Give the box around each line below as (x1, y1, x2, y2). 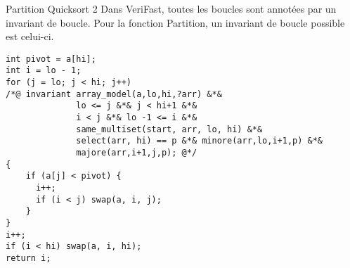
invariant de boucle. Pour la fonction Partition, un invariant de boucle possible (6, 15, 345, 30)
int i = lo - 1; (6, 65, 82, 76)
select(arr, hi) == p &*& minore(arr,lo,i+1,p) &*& (76, 136, 323, 146)
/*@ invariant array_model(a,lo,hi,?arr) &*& (6, 89, 222, 99)
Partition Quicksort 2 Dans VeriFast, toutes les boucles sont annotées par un (6, 1, 337, 15)
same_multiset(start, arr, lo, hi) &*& (76, 124, 263, 134)
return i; (6, 253, 51, 263)
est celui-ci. (6, 29, 54, 44)
